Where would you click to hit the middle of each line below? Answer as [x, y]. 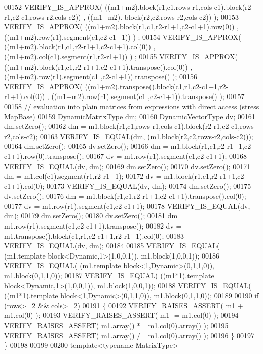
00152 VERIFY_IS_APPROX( [53, 7]
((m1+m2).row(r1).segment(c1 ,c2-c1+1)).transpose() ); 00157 [148, 96]
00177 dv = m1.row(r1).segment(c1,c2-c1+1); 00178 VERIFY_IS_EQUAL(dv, [127, 205]
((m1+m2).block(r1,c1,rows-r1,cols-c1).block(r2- [179, 7]
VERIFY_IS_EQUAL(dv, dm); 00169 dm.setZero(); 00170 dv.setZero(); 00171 [127, 166]
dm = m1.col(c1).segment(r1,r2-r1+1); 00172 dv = [83, 176]
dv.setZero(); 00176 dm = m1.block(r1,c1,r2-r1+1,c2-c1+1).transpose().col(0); [125, 196]
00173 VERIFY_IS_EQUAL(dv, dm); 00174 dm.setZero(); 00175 [149, 186]
